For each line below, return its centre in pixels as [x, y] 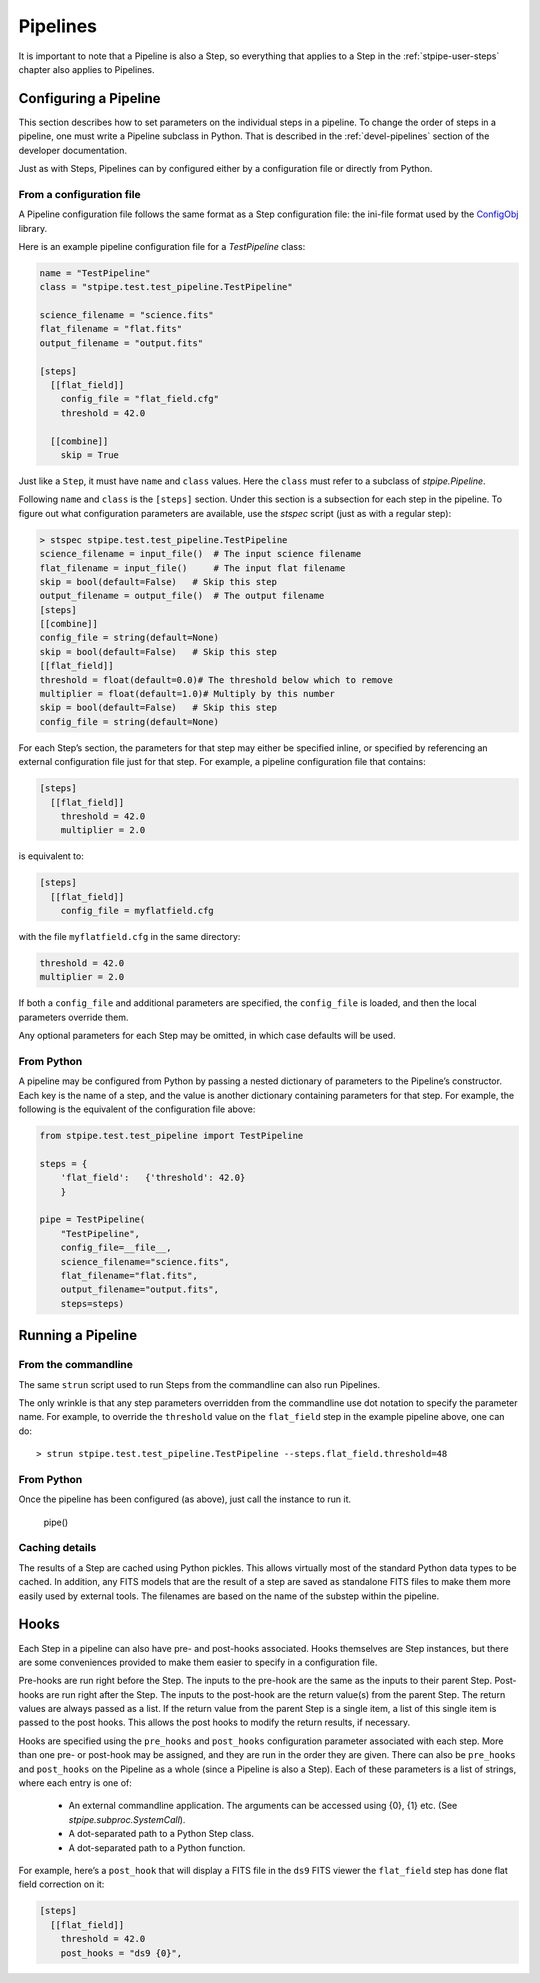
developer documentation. [73, 150]
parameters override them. [73, 1017]
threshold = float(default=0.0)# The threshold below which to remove [216, 679]
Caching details [57, 1548]
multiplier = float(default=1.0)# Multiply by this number [187, 694]
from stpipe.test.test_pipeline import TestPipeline [171, 1136]
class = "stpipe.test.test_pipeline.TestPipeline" [166, 287]
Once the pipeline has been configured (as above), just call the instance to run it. [185, 1499]
